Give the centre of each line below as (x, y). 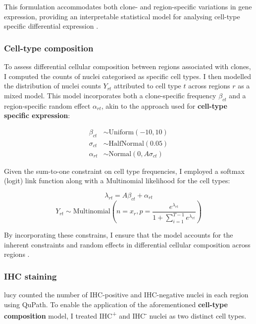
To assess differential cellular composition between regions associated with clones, (128, 66)
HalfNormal (126, 143)
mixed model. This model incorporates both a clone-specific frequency (110, 95)
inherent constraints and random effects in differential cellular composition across (127, 244)
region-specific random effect (47, 105)
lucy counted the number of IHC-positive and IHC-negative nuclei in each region (126, 295)
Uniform (121, 132)
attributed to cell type (148, 86)
